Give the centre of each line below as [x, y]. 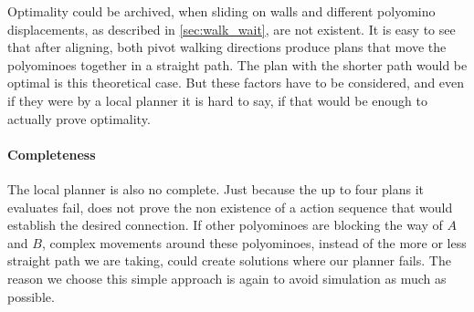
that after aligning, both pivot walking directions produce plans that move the [227, 47]
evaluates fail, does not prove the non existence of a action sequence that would [230, 207]
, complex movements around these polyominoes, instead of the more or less [254, 242]
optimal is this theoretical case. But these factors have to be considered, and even [236, 83]
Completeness [52, 154]
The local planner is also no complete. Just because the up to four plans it [216, 188]
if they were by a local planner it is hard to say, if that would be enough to [217, 100]
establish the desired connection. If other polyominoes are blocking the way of [225, 225]
